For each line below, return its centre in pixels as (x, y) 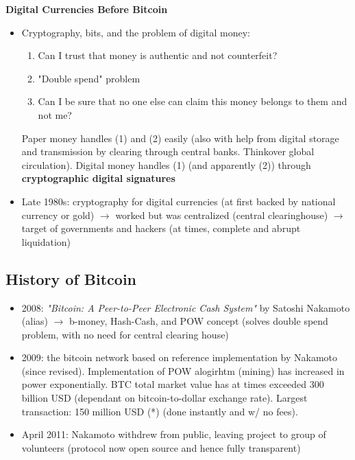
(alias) (35, 321)
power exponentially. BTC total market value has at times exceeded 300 (173, 384)
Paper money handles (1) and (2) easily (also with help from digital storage (180, 138)
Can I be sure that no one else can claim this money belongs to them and (193, 101)
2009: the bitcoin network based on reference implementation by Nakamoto (180, 357)
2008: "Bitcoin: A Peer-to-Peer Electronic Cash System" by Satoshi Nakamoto (186, 307)
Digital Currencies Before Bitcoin (87, 9)
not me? (55, 114)
